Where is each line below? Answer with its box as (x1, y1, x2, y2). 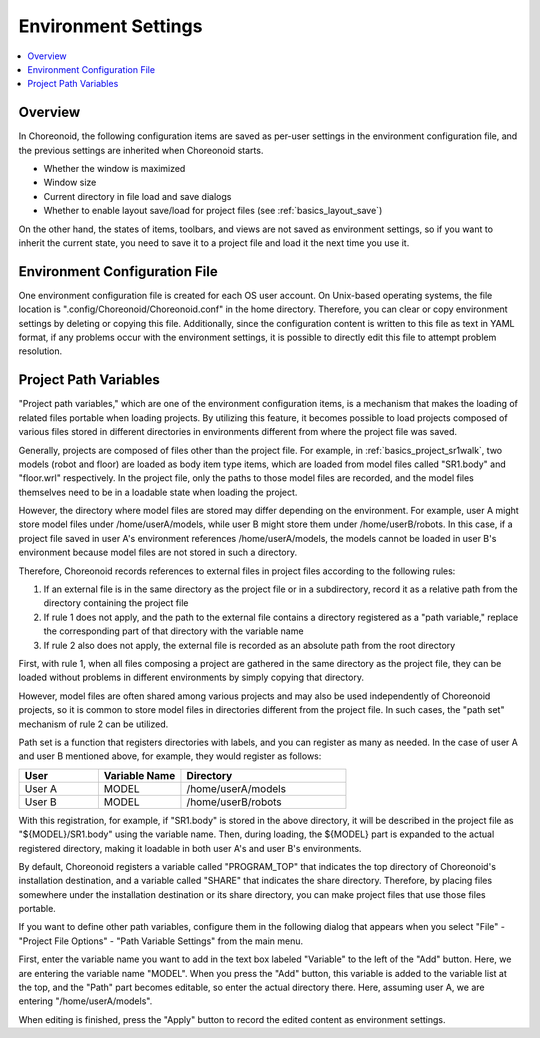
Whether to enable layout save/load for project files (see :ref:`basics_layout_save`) (43, 205, 383, 217)
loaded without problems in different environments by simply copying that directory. (18, 671, 365, 684)
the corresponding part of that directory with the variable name (43, 625, 304, 637)
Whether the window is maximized (43, 163, 186, 175)
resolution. (18, 345, 63, 357)
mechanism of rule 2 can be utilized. (18, 718, 169, 730)
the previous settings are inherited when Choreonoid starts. (18, 144, 264, 156)
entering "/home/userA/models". (18, 995, 153, 1007)
